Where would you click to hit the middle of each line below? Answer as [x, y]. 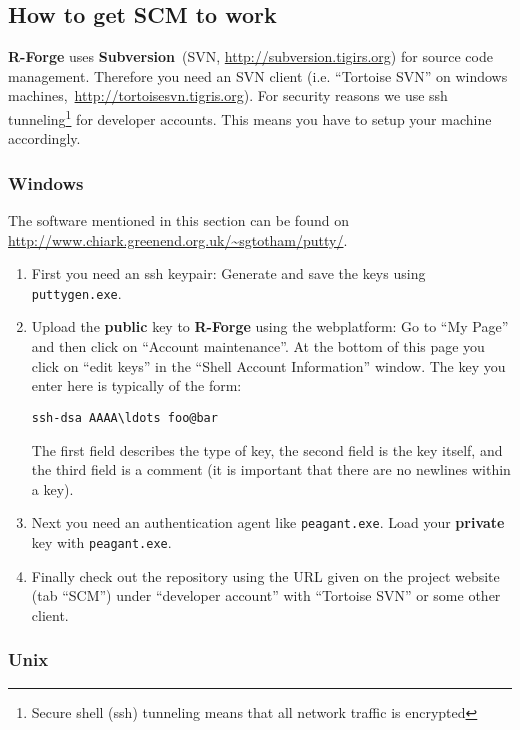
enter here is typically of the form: [136, 385]
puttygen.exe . [76, 292]
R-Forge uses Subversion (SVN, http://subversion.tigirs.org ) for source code [250, 56]
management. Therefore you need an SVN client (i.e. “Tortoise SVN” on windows [258, 75]
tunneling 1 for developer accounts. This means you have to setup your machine [250, 117]
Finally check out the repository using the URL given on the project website [265, 575]
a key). [52, 488]
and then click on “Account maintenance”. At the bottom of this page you [258, 346]
